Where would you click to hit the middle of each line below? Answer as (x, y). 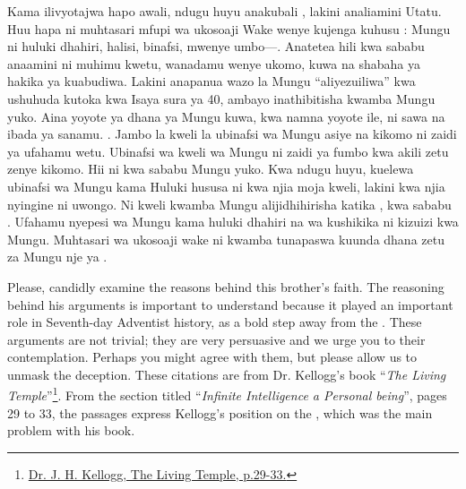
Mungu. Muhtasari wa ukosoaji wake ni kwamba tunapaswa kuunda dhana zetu (226, 239)
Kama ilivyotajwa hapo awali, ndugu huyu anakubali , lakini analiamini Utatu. (224, 11)
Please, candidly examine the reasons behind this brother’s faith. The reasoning (226, 286)
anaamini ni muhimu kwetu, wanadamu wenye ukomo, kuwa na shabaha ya (214, 63)
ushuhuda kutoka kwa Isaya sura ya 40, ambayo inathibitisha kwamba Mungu (221, 98)
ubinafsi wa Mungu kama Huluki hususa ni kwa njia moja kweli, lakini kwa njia (226, 186)
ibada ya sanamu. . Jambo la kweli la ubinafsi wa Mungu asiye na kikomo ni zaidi (232, 134)
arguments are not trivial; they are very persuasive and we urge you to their (216, 339)
